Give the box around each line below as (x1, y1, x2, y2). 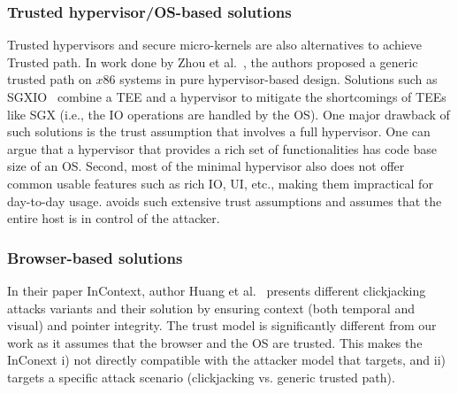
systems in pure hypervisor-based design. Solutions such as (119, 70, 438, 89)
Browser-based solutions (7, 246, 183, 268)
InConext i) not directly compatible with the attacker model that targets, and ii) (7, 351, 447, 369)
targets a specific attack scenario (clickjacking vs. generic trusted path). (7, 367, 395, 386)
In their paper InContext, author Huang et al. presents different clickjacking (7, 281, 426, 299)
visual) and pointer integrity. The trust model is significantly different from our (7, 316, 437, 335)
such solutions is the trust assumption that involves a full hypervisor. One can (7, 122, 431, 141)
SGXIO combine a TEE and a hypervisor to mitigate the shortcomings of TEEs (7, 88, 447, 105)
